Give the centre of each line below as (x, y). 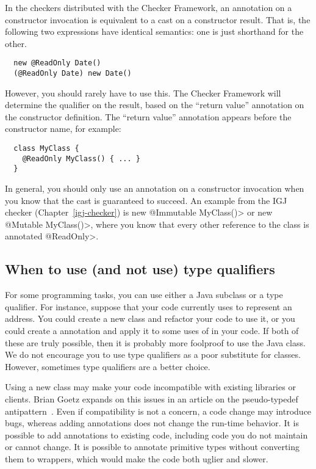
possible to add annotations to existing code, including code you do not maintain (156, 434)
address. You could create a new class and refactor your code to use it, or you (150, 318)
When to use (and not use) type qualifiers (140, 269)
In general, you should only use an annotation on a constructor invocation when (155, 188)
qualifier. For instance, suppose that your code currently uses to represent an (149, 306)
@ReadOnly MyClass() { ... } (81, 158)
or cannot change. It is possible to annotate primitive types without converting (153, 447)
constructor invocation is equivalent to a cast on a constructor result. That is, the (158, 19)
